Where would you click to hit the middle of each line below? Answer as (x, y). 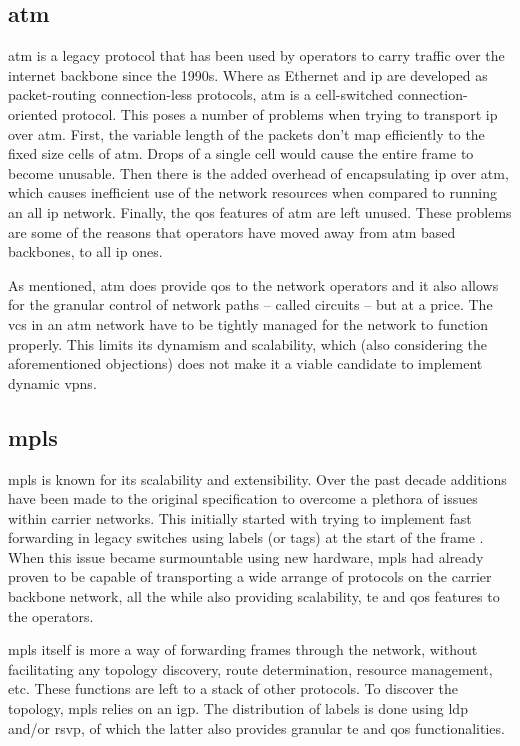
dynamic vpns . (52, 382)
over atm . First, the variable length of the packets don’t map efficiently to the (246, 133)
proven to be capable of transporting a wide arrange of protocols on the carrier (250, 576)
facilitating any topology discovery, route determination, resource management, (250, 668)
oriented (33, 113)
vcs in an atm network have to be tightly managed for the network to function (248, 323)
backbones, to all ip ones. (85, 251)
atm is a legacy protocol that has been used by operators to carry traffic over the (256, 55)
